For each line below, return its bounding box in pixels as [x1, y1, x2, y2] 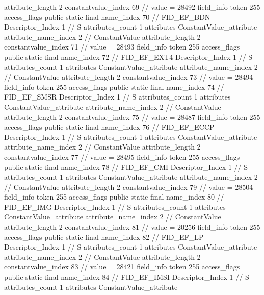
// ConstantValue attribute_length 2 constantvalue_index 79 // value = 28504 [4, 181, 253, 192]
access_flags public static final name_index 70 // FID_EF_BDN [4, 11, 210, 22]
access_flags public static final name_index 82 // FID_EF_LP [4, 231, 204, 242]
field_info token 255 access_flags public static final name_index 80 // [4, 191, 224, 202]
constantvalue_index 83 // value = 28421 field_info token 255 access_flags [4, 261, 240, 272]
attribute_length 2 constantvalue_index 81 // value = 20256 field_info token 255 [4, 222, 260, 232]
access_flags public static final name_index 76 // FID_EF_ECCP [4, 121, 215, 132]
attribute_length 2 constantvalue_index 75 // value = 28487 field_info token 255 [4, 111, 260, 122]
